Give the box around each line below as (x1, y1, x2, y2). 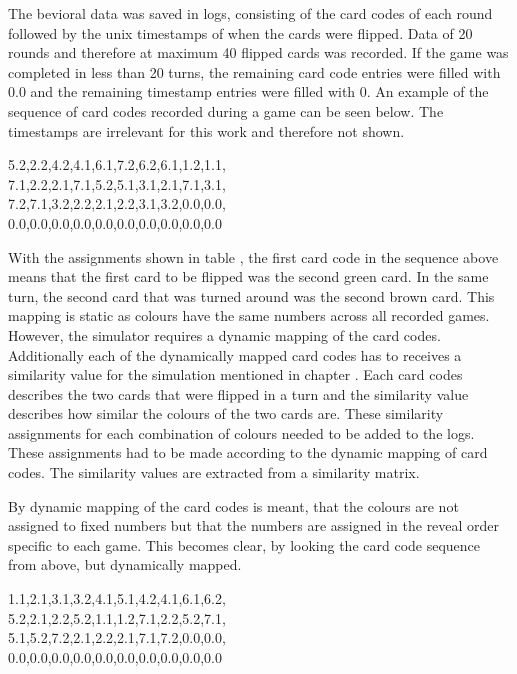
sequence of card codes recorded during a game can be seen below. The (8, 100, 444, 121)
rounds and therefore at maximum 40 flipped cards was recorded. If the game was (8, 42, 509, 63)
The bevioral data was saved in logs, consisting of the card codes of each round (8, 3, 493, 23)
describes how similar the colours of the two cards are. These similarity (8, 403, 444, 424)
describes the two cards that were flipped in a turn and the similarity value (8, 383, 469, 404)
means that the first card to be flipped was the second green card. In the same (8, 266, 489, 287)
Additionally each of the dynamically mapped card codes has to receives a (8, 344, 462, 365)
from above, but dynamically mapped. (8, 554, 242, 575)
